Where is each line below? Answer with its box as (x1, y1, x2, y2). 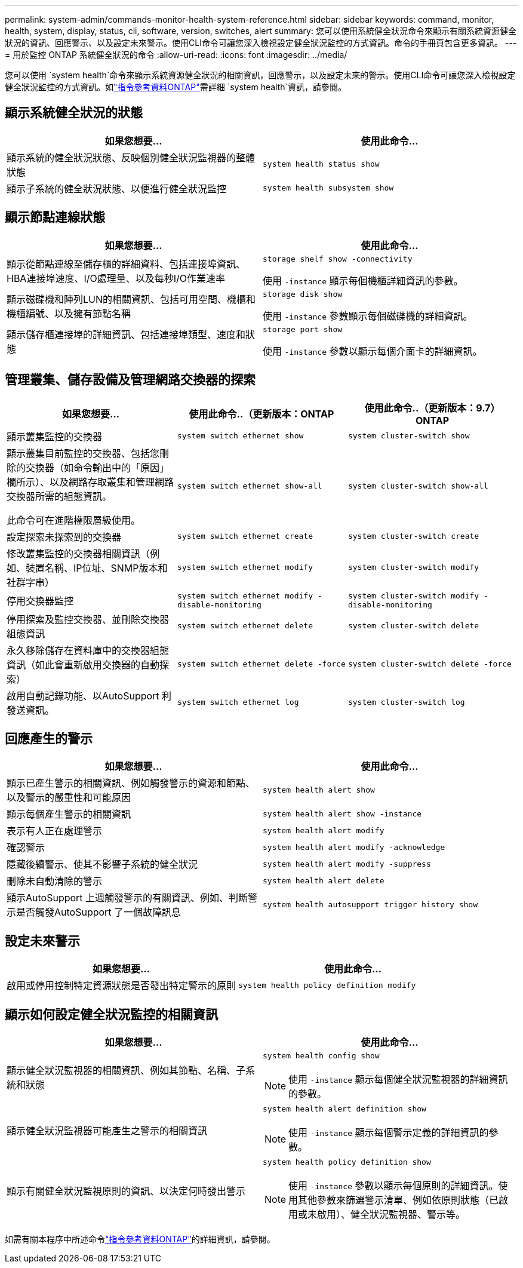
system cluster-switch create (347, 532, 479, 541)
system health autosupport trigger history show (263, 899, 478, 909)
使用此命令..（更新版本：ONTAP (189, 407, 334, 420)
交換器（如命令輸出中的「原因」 (26, 461, 170, 474)
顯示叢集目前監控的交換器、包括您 (7, 447, 160, 459)
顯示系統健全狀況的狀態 (5, 105, 143, 121)
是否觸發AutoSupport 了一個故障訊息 (16, 906, 181, 919)
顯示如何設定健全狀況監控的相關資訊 (5, 1006, 218, 1022)
